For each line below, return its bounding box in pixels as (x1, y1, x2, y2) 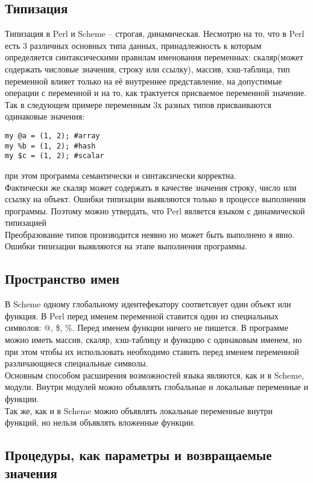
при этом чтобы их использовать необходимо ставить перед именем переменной (5, 345, 299, 357)
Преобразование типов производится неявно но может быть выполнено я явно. (5, 228, 295, 240)
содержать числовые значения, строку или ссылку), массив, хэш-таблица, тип (5, 62, 290, 75)
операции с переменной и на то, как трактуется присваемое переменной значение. (5, 86, 307, 99)
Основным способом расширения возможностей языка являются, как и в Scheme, (5, 368, 305, 381)
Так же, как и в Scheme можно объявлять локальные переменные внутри (5, 404, 273, 417)
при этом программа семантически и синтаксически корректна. (5, 168, 236, 181)
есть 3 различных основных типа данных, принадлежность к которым (5, 39, 262, 51)
